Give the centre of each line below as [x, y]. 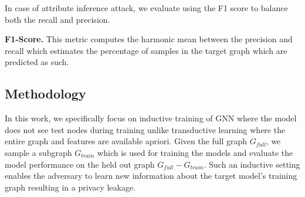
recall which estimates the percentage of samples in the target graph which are [146, 50]
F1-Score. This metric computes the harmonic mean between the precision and [149, 39]
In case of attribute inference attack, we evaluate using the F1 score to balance [146, 8]
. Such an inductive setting [252, 164]
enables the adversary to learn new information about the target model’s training [151, 176]
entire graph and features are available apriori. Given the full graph [126, 141]
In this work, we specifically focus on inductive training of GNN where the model [151, 118]
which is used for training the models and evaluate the [195, 152]
